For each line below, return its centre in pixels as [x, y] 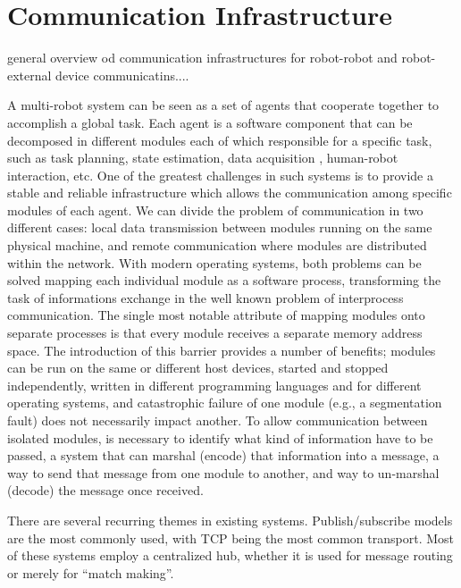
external [29, 75]
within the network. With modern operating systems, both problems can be [214, 262]
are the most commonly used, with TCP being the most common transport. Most [230, 538]
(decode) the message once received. [105, 490]
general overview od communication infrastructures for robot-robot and [202, 58]
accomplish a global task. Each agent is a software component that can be [210, 122]
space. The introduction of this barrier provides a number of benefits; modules [222, 350]
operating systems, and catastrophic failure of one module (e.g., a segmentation [225, 403]
